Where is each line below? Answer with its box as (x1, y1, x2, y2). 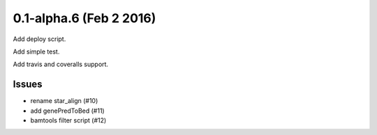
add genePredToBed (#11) (30, 106, 105, 115)
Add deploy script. (13, 35, 66, 43)
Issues (13, 79, 43, 90)
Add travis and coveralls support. (13, 60, 108, 69)
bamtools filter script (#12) (30, 116, 107, 125)
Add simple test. (13, 47, 60, 56)
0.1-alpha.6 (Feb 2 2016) (13, 10, 156, 26)
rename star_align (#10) (30, 97, 98, 105)
